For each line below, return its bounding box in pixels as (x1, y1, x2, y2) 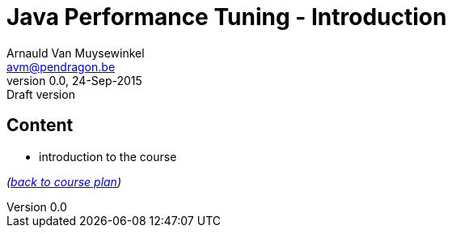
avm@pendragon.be (6, 59, 116, 74)
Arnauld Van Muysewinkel (6, 45, 145, 60)
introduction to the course (39, 149, 177, 164)
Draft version (6, 87, 75, 101)
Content (6, 115, 74, 136)
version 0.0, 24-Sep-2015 (6, 73, 142, 87)
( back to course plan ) (6, 174, 122, 189)
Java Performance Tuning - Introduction (6, 3, 447, 31)
